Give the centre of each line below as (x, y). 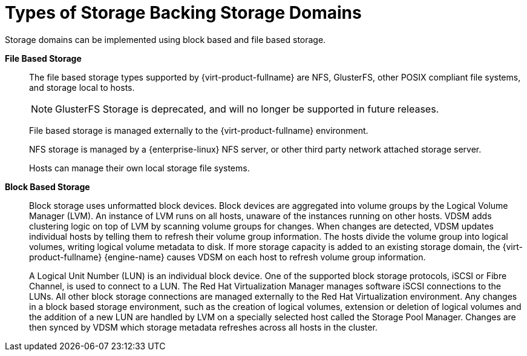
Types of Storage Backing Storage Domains (183, 13)
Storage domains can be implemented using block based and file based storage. (165, 39)
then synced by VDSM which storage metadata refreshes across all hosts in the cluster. (203, 327)
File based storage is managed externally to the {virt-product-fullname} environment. (199, 130)
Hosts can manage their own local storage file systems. (139, 168)
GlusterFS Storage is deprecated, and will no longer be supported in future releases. (247, 109)
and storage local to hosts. (82, 87)
